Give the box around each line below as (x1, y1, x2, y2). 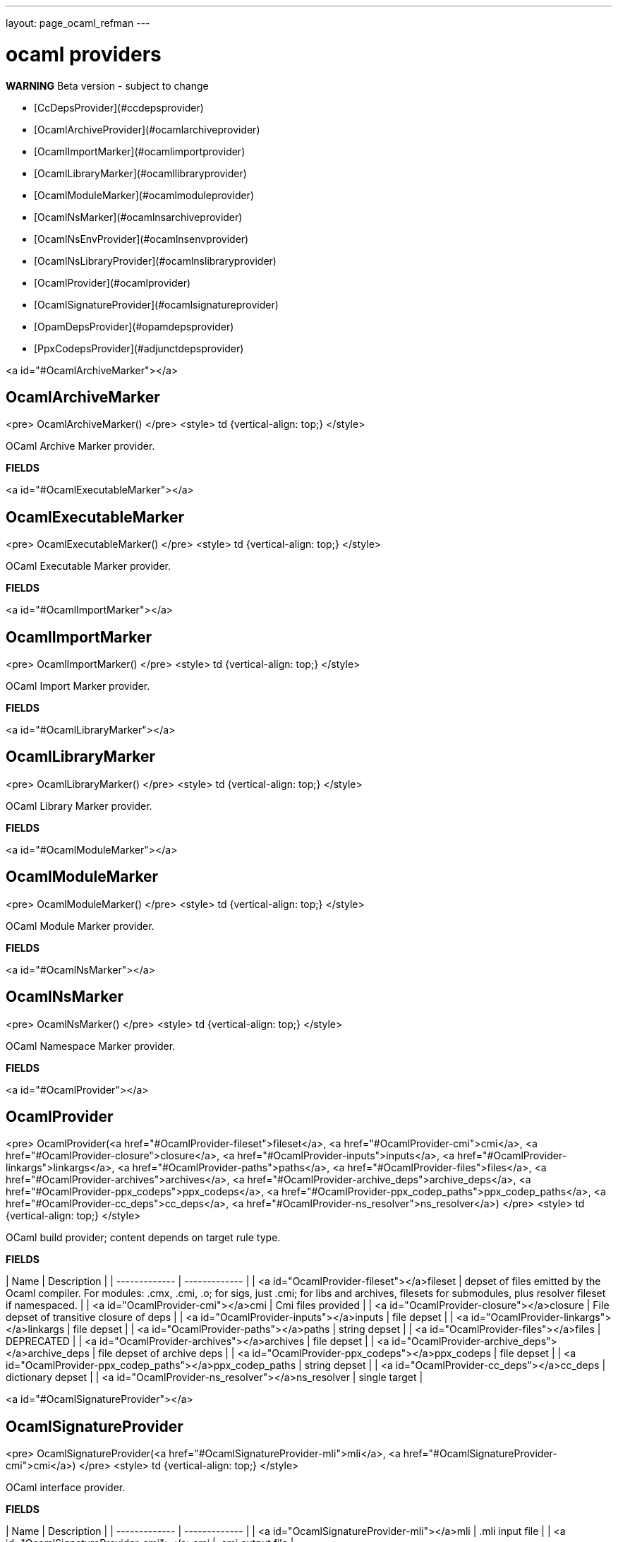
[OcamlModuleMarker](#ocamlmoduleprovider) (34, 189, 254, 201)
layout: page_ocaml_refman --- (6, 17, 150, 29)
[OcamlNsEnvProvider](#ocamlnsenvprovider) (34, 232, 249, 245)
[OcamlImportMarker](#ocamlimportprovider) (34, 145, 246, 157)
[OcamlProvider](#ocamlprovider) (34, 276, 191, 289)
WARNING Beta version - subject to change (6, 79, 209, 92)
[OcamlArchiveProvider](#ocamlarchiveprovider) (34, 123, 260, 136)
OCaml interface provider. (6, 1481, 126, 1494)
